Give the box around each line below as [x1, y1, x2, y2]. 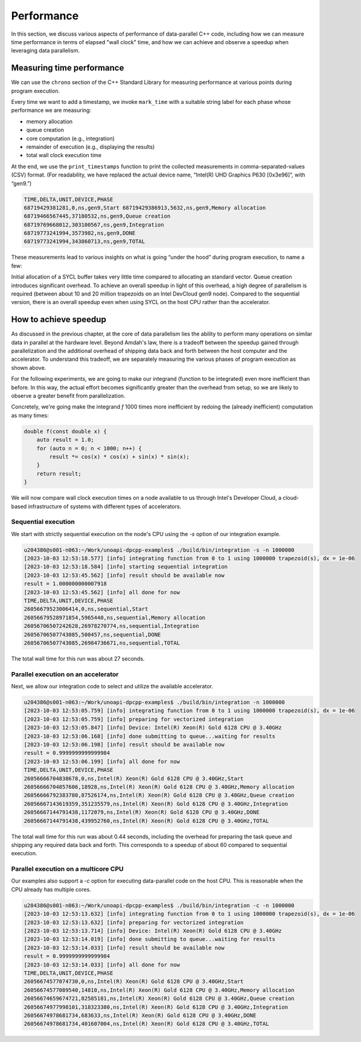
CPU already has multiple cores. [11, 885, 92, 893]
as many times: [11, 412, 50, 419]
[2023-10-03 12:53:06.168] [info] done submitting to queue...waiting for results [24, 733, 276, 740]
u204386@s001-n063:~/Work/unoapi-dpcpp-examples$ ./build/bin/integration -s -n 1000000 [24, 546, 295, 553]
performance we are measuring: [11, 106, 92, 114]
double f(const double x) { [24, 428, 107, 435]
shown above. [11, 364, 46, 371]
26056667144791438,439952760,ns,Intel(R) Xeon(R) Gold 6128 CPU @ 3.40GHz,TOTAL [24, 817, 269, 824]
